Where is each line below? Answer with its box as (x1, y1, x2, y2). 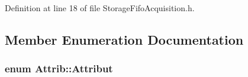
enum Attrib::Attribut (5, 61, 113, 76)
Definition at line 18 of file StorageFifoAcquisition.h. (5, 2, 195, 14)
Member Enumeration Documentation (5, 30, 244, 48)
